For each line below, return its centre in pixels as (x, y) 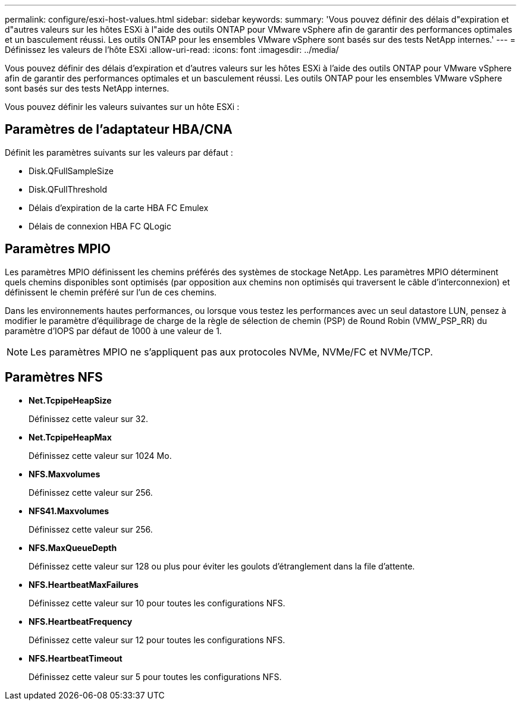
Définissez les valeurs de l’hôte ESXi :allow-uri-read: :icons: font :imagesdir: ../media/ (172, 50)
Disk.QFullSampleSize (71, 171)
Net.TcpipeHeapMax (70, 437)
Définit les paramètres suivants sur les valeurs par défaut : (119, 152)
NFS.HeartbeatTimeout (76, 658)
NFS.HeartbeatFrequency (81, 621)
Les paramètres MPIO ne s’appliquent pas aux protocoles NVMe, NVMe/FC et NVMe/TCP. (232, 352)
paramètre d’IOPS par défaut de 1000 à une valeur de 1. (113, 331)
